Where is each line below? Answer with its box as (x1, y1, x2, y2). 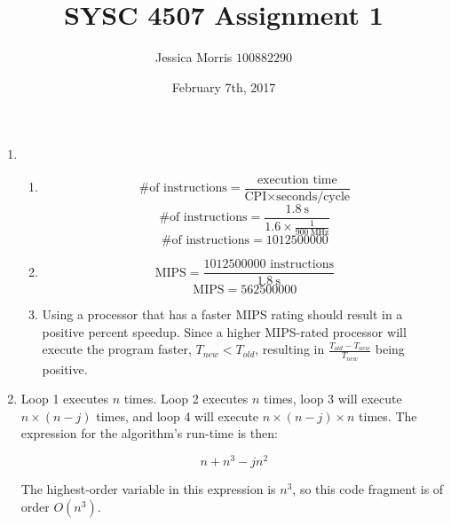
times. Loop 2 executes (123, 389, 249, 408)
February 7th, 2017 (171, 77, 276, 96)
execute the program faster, (42, 340, 192, 358)
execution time (257, 173, 337, 186)
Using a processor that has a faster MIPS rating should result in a (42, 305, 403, 324)
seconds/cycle (276, 190, 351, 203)
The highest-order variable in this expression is (20, 480, 276, 498)
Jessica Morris (154, 48, 233, 67)
